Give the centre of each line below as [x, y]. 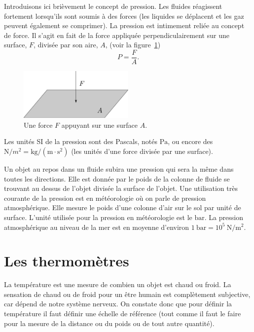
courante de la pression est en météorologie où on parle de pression [105, 198]
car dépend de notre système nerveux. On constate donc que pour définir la [118, 304]
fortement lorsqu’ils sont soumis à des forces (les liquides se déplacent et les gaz [124, 16]
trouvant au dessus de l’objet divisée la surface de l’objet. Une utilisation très [121, 188]
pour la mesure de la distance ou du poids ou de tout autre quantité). [109, 323]
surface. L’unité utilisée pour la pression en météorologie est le [98, 217]
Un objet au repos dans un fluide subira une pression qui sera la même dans [119, 168]
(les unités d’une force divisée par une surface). [142, 151]
